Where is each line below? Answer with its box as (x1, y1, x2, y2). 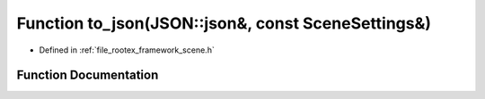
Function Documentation (16, 68, 159, 83)
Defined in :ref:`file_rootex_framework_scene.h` (39, 45, 215, 55)
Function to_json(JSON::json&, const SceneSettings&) (16, 13, 431, 33)
